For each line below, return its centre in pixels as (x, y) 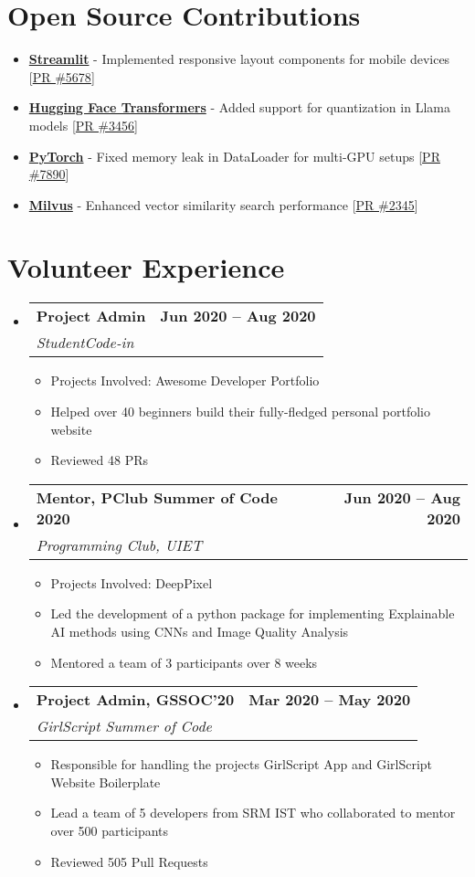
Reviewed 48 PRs (100, 460)
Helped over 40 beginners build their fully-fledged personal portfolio (240, 411)
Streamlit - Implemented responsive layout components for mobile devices (239, 59)
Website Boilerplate (106, 782)
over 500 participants (110, 830)
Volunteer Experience (146, 267)
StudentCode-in (85, 343)
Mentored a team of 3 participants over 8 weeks (184, 662)
